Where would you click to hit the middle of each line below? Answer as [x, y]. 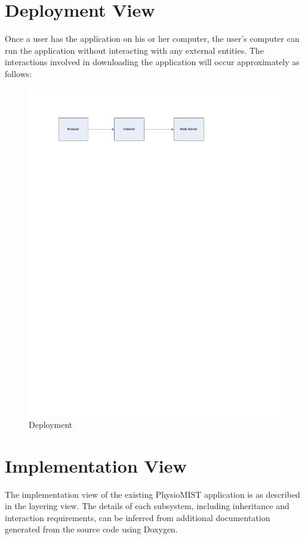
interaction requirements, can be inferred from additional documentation [138, 517]
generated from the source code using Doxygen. [91, 529]
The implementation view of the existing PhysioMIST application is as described [152, 494]
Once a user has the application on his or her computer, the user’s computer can [152, 39]
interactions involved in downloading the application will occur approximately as [152, 62]
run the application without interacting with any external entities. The [134, 50]
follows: [19, 73]
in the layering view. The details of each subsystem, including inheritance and [147, 506]
